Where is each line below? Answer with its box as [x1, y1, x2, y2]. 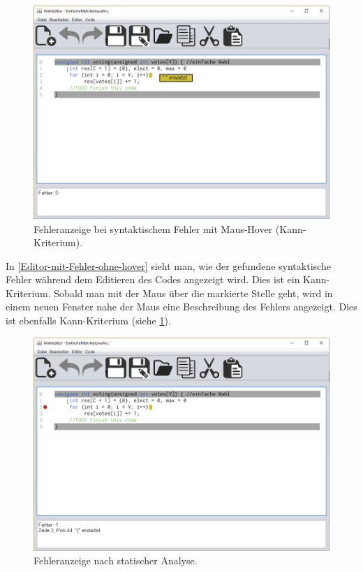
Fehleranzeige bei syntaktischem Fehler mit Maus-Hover [34, 221, 273, 236]
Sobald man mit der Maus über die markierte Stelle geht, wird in [54, 285, 333, 300]
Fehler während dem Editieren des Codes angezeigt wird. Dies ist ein [6, 272, 300, 287]
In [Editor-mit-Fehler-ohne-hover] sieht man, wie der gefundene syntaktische [6, 258, 331, 273]
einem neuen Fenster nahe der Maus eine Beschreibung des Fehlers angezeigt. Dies [6, 299, 357, 314]
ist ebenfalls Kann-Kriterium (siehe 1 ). [6, 313, 171, 328]
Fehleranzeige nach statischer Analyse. [34, 553, 198, 568]
